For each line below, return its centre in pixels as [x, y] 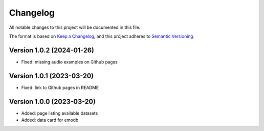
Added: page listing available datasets [60, 113]
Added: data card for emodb [50, 120]
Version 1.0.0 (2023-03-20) [52, 101]
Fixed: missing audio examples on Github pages [69, 62]
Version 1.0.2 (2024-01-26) [52, 50]
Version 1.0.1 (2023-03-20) [51, 76]
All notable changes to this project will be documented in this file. [75, 27]
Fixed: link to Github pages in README [60, 87]
